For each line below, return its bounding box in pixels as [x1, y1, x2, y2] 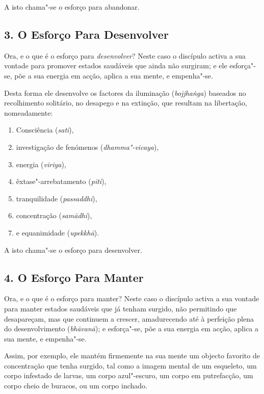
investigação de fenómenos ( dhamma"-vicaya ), [16, 141, 159, 152]
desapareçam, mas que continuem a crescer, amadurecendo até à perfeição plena [4, 313, 254, 324]
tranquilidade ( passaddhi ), [16, 193, 97, 203]
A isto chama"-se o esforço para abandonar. [4, 2, 140, 12]
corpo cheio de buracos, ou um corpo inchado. [4, 380, 147, 391]
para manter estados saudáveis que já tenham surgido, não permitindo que [4, 303, 237, 313]
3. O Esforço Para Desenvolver [4, 26, 169, 42]
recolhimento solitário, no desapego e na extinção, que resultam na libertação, [4, 97, 247, 108]
